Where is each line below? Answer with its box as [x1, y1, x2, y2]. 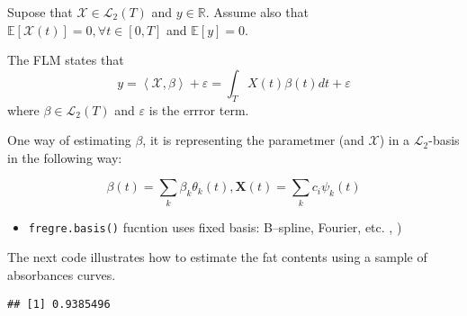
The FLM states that [7, 50, 124, 69]
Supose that [7, 3, 73, 21]
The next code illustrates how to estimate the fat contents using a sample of [7, 248, 427, 266]
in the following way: [7, 148, 122, 167]
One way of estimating [7, 131, 131, 149]
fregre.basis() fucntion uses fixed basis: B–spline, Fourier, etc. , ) [28, 217, 402, 236]
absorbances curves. [7, 265, 116, 284]
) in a [379, 131, 410, 149]
